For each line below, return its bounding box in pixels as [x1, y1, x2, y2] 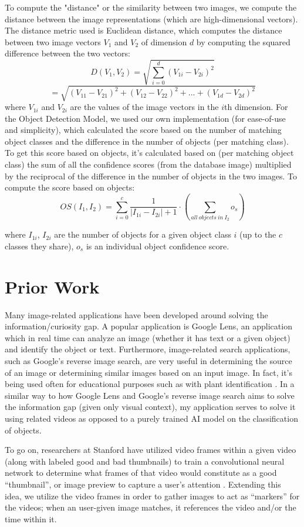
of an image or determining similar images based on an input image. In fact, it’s [5, 366, 293, 378]
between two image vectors [5, 35, 101, 48]
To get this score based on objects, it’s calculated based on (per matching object [5, 146, 294, 159]
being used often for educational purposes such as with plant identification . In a [5, 378, 295, 390]
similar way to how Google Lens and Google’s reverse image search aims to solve [5, 389, 295, 401]
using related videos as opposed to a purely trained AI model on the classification [5, 412, 298, 424]
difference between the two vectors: [5, 47, 130, 59]
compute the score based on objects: [5, 181, 135, 194]
